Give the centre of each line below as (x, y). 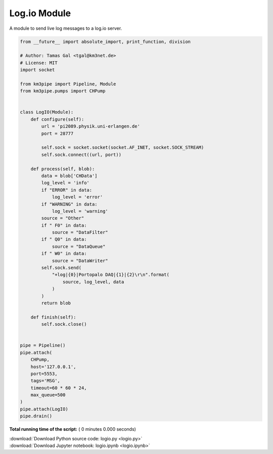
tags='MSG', (45, 381)
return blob (56, 303)
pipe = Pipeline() (43, 345)
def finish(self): (53, 317)
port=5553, (44, 373)
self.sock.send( (61, 268)
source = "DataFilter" (80, 233)
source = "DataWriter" (80, 261)
